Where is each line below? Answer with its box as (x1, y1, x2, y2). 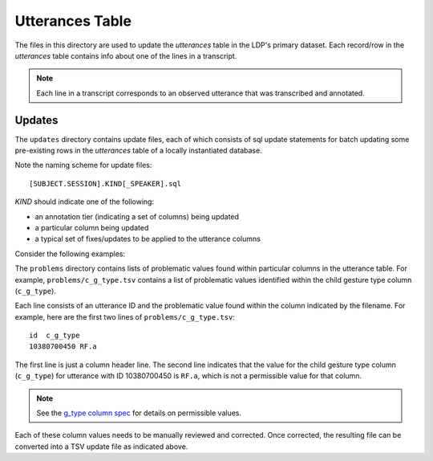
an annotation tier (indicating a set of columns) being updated (34, 211, 240, 221)
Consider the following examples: (14, 249, 126, 259)
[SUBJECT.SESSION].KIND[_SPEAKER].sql (29, 179, 182, 188)
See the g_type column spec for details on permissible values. (36, 408, 242, 418)
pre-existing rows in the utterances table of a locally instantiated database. (14, 145, 262, 156)
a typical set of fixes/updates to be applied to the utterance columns (34, 234, 261, 244)
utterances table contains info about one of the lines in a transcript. (14, 51, 237, 60)
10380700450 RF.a (29, 342, 97, 351)
